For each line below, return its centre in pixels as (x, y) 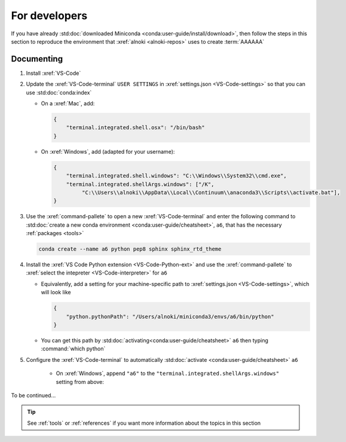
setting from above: (80, 382)
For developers (49, 16)
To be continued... (33, 395)
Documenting (37, 59)
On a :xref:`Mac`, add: (68, 103)
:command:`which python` (73, 349)
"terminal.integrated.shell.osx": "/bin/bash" (136, 128)
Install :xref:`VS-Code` (53, 73)
